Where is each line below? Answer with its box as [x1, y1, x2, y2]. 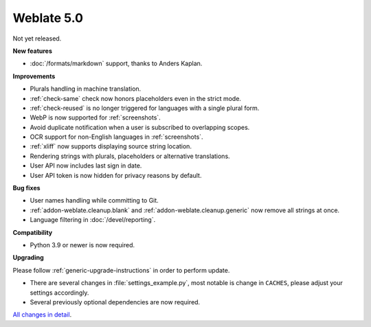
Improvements [12, 72, 56, 80]
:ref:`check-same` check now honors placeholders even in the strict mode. [30, 94, 242, 102]
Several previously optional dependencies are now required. [30, 297, 201, 306]
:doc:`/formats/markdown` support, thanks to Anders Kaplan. [30, 59, 203, 68]
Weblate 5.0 [12, 10, 84, 25]
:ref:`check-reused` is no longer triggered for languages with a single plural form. [30, 104, 260, 112]
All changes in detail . [12, 311, 72, 319]
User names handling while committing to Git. [30, 196, 159, 205]
